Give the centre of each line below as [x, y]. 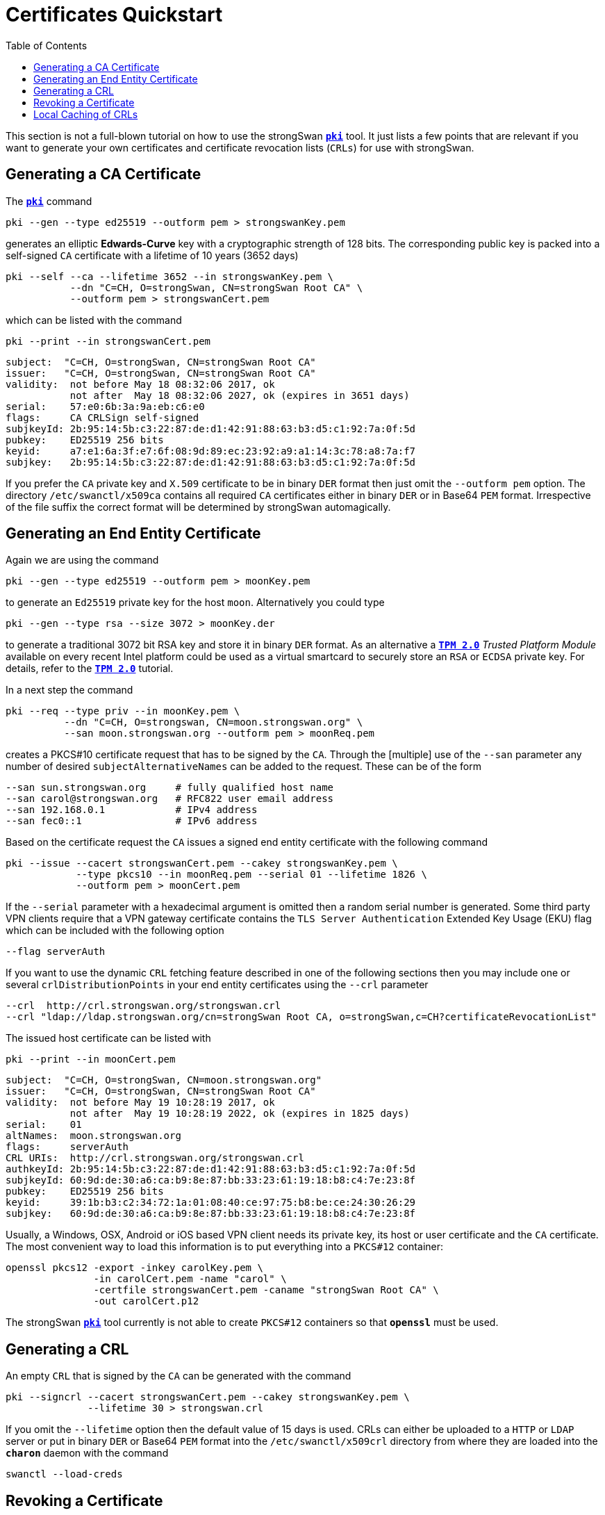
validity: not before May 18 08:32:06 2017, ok [140, 384]
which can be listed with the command [94, 320]
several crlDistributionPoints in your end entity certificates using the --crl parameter [217, 985]
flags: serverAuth [67, 1147]
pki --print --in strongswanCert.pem [108, 341]
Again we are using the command [82, 560]
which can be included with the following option [115, 931]
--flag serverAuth [56, 952]
